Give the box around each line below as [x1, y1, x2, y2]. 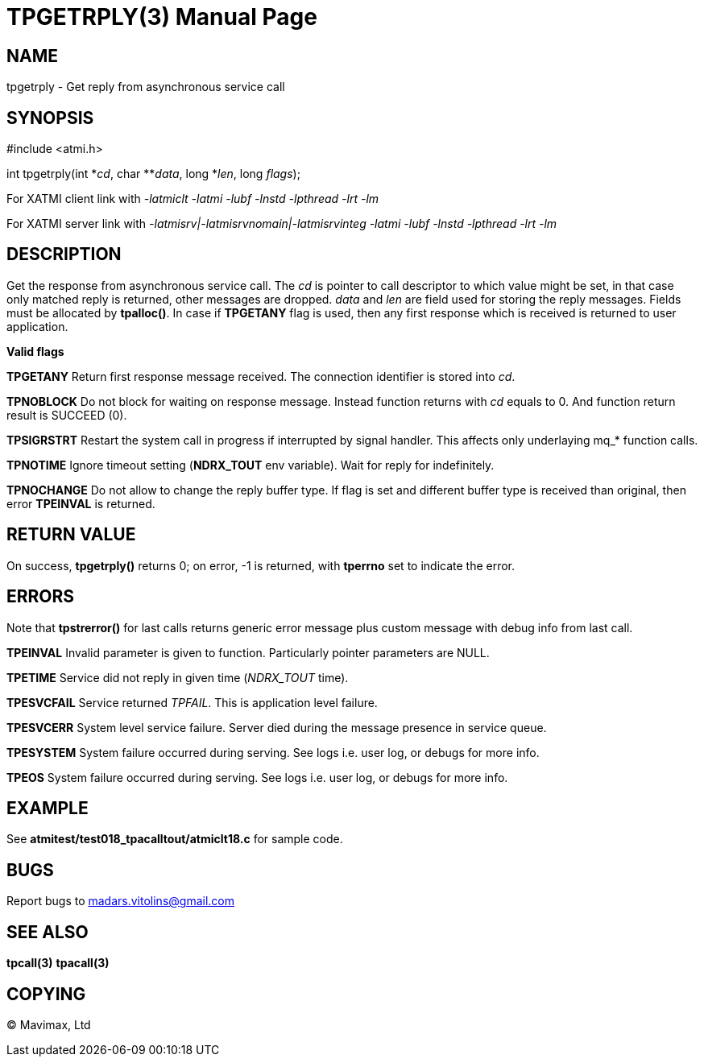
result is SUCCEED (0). [6, 407, 127, 422]
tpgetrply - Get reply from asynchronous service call [6, 80, 285, 94]
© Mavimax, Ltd [6, 1017, 91, 1032]
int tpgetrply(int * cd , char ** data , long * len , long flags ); [6, 167, 300, 181]
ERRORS [6, 586, 75, 607]
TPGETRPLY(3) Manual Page [6, 3, 317, 31]
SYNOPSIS [6, 107, 94, 128]
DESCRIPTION [6, 244, 122, 265]
